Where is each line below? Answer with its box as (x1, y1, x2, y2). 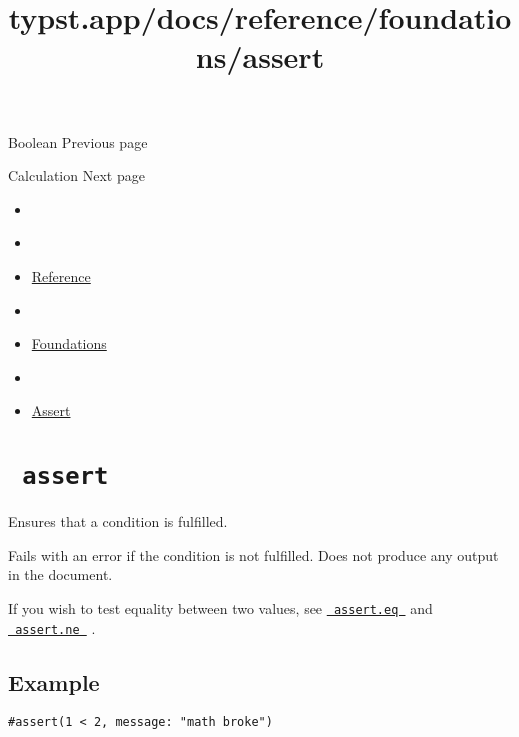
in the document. (8, 564, 113, 585)
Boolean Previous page (8, 131, 148, 152)
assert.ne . (15, 617, 96, 638)
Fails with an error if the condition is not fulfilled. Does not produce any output (8, 544, 499, 565)
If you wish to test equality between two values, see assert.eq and (8, 597, 433, 618)
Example (8, 666, 100, 697)
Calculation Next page (8, 165, 145, 186)
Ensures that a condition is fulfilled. (8, 511, 228, 532)
